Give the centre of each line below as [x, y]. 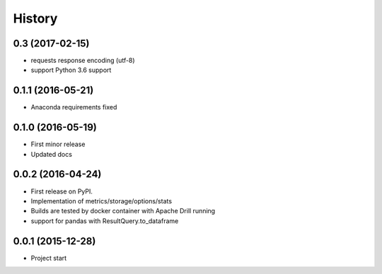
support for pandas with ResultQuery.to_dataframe [105, 221]
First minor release [58, 144]
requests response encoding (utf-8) [83, 61]
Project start [49, 258]
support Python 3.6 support [71, 70]
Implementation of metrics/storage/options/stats [102, 201]
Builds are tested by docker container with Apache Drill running [123, 211]
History [35, 18]
